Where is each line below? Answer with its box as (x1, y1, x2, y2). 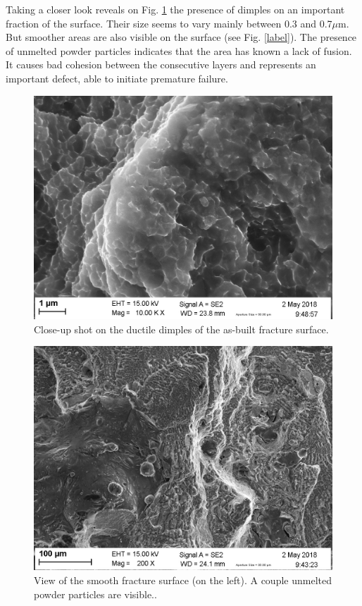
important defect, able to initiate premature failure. (6, 70, 228, 85)
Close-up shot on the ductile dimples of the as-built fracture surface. (34, 321, 329, 336)
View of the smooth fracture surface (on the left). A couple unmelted (34, 572, 332, 587)
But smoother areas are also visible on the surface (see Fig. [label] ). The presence (6, 30, 357, 44)
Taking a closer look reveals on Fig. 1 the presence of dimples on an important (6, 2, 345, 16)
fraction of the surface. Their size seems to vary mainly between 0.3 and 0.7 (6, 16, 332, 30)
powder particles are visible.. (34, 586, 157, 601)
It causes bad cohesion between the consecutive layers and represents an (6, 57, 316, 72)
